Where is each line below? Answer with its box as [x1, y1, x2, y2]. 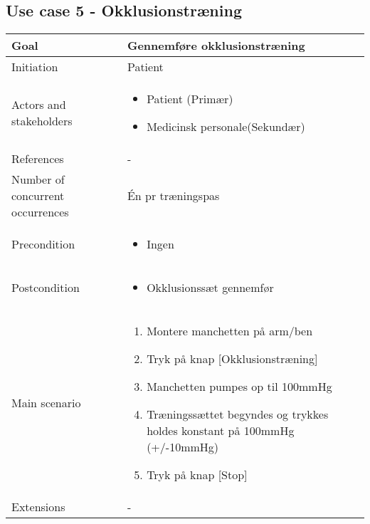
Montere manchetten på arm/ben [147, 323, 313, 340]
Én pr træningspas [127, 187, 220, 204]
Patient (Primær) [147, 90, 233, 108]
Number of [11, 171, 65, 188]
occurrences [11, 204, 69, 221]
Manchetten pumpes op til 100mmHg [147, 378, 332, 395]
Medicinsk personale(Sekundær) [147, 118, 305, 135]
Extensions [11, 498, 65, 515]
